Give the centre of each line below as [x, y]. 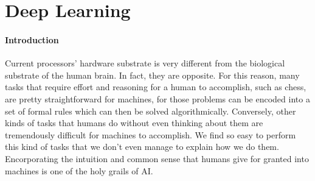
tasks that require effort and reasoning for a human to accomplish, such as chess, [156, 87]
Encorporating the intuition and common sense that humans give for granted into [157, 158]
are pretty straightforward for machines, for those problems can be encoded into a [157, 98]
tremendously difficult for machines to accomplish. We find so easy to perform [151, 134]
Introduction [32, 39]
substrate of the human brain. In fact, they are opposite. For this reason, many [152, 75]
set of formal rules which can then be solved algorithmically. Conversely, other [151, 111]
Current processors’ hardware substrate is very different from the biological [145, 63]
